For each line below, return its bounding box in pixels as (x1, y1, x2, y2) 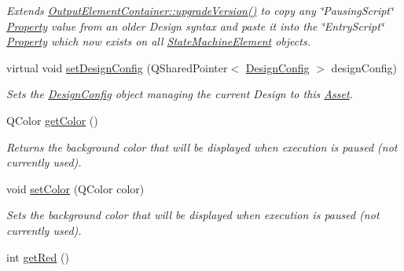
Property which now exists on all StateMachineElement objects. (6, 33, 310, 49)
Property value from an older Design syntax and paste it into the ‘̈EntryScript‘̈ (6, 17, 384, 34)
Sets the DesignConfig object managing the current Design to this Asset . (6, 86, 353, 102)
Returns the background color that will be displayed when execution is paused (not (6, 138, 398, 155)
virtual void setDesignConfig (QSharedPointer (6, 59, 228, 75)
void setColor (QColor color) (6, 180, 145, 196)
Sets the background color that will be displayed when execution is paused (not (6, 207, 380, 223)
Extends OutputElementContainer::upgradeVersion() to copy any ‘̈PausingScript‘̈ (6, 2, 394, 18)
